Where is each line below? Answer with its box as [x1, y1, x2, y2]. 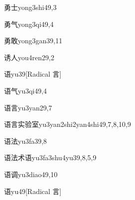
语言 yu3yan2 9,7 [4, 102, 52, 112]
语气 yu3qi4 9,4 [4, 85, 47, 96]
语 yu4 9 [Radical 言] [4, 186, 62, 196]
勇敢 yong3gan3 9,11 [4, 35, 63, 46]
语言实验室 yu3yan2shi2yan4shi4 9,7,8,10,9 [4, 119, 131, 129]
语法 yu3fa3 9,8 [4, 135, 47, 146]
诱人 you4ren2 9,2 [4, 52, 55, 62]
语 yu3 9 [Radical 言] [4, 69, 62, 79]
